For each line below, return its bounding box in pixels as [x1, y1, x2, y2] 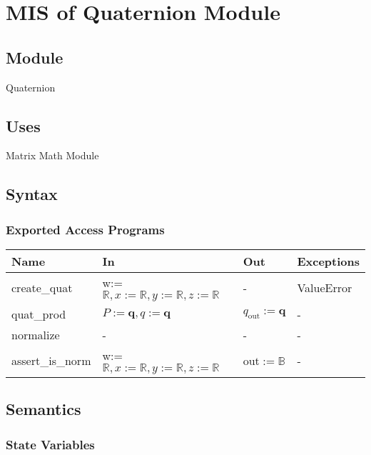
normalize [11, 326, 60, 343]
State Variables [6, 435, 95, 453]
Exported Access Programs [6, 220, 165, 238]
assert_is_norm [11, 352, 91, 369]
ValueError [297, 279, 352, 296]
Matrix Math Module [6, 148, 99, 163]
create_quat [11, 279, 73, 296]
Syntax [6, 183, 58, 205]
